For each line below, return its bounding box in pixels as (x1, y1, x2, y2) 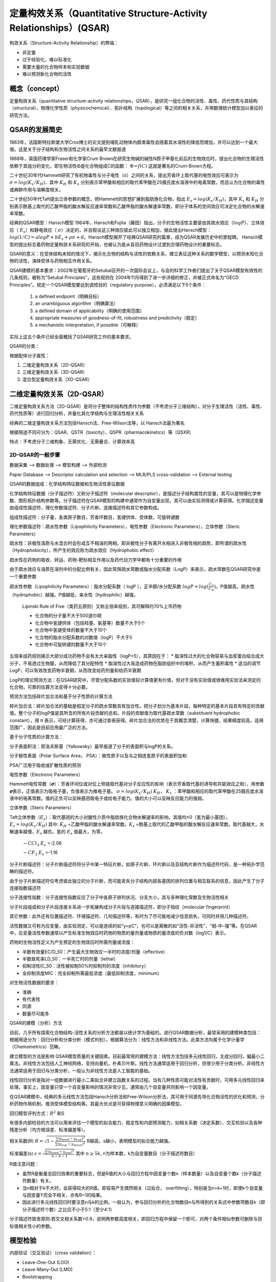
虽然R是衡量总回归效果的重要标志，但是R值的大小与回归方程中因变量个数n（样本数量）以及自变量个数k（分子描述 (22, 1170, 262, 1176)
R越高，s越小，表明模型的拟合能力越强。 (86, 1137, 173, 1144)
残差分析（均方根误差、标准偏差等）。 (9, 1127, 88, 1133)
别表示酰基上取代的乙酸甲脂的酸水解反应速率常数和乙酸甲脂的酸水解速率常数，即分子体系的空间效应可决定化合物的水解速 (9, 203, 265, 209)
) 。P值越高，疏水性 (214, 583, 255, 589)
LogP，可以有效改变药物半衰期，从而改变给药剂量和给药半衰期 (9, 667, 142, 674)
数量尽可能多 (22, 1010, 50, 1016)
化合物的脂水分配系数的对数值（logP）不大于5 (35, 634, 132, 640)
